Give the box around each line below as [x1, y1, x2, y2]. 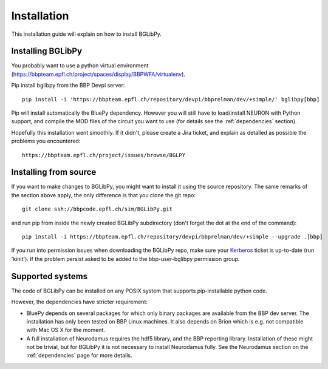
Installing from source [11, 167, 97, 177]
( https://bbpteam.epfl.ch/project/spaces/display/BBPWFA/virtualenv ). [11, 70, 185, 78]
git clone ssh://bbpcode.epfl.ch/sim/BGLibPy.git [22, 206, 173, 212]
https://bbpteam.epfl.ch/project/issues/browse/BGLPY [22, 152, 185, 158]
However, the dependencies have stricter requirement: [11, 298, 148, 306]
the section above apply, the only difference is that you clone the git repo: [11, 191, 196, 198]
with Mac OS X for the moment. [26, 327, 106, 334]
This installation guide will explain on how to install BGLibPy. [11, 30, 162, 38]
